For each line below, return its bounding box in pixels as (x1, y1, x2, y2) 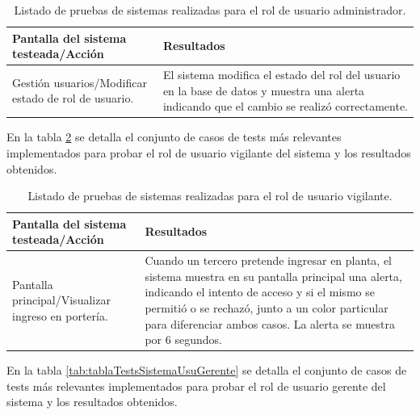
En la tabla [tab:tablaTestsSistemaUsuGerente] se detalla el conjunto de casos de (6, 362, 407, 379)
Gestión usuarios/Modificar (12, 73, 147, 90)
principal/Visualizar (12, 291, 111, 308)
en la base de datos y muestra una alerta (162, 82, 365, 99)
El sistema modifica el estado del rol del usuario (162, 66, 401, 83)
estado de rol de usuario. (12, 90, 134, 107)
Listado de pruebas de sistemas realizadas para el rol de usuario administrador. (14, 2, 406, 18)
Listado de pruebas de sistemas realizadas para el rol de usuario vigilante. (27, 187, 393, 204)
